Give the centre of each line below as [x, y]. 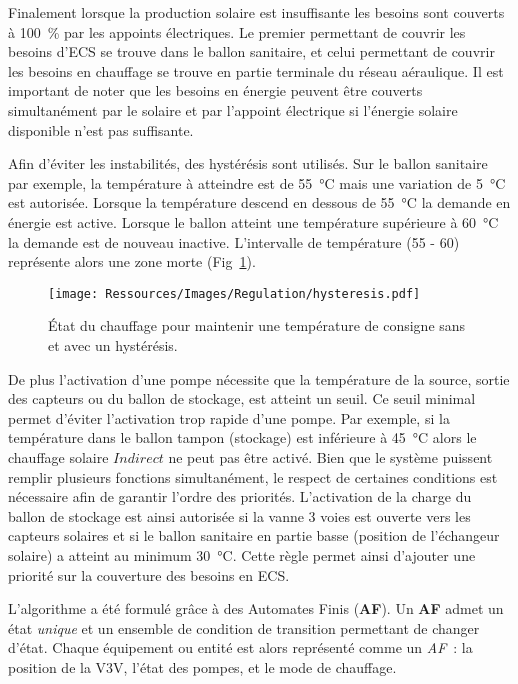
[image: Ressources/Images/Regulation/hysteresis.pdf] [234, 293]
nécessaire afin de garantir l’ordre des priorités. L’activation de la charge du [240, 496]
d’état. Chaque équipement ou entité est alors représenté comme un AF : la [240, 647]
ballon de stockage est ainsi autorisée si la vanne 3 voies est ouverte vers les [239, 515]
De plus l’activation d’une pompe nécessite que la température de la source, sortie [259, 378]
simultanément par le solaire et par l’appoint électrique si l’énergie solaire [233, 109]
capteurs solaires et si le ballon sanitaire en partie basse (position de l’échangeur [254, 535]
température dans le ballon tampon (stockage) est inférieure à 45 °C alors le [242, 437]
